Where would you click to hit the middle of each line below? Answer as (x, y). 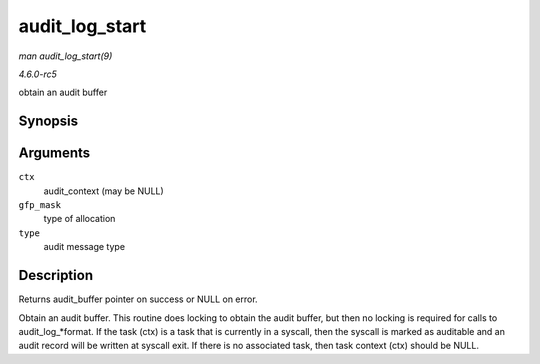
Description (56, 275)
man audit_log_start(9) (65, 56)
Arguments (54, 153)
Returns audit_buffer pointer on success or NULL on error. (138, 299)
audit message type (84, 247)
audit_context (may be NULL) (103, 191)
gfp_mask (40, 205)
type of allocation (79, 219)
